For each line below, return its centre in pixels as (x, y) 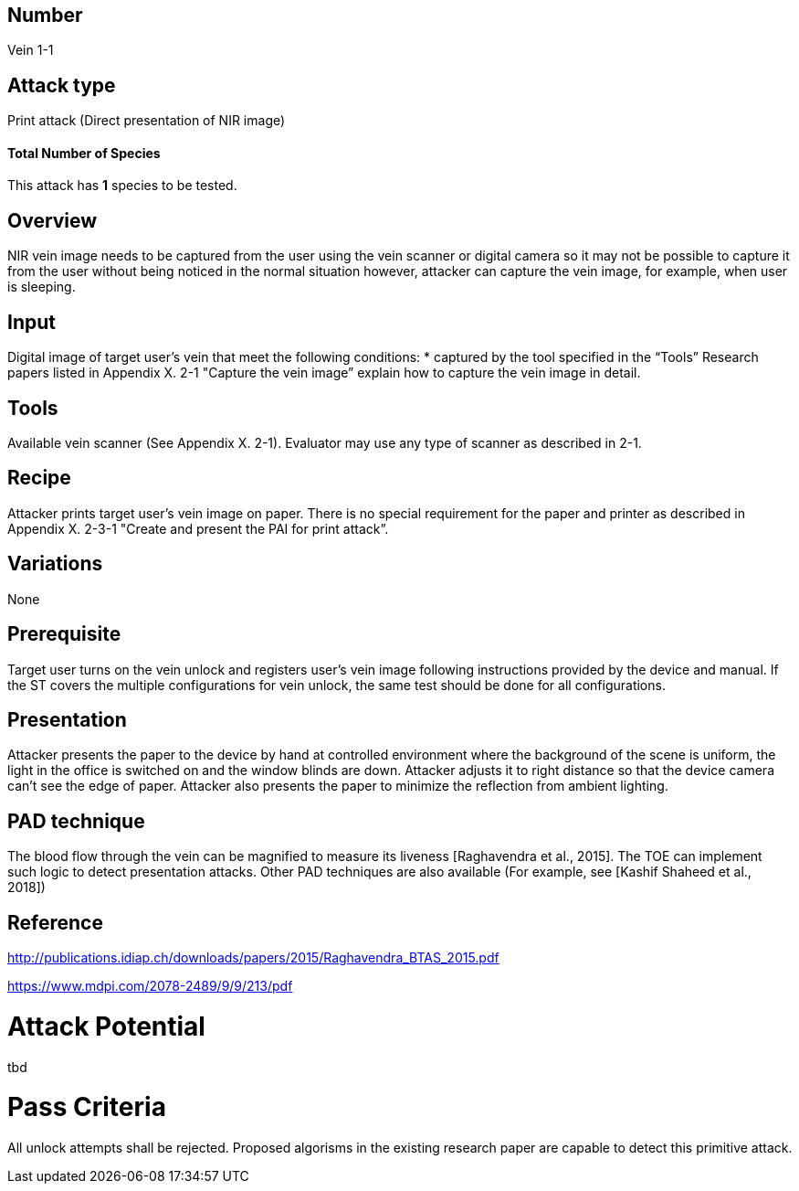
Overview (53, 220)
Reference (55, 922)
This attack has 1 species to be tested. (122, 186)
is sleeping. (42, 287)
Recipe (39, 478)
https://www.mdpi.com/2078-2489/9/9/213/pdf (150, 986)
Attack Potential (106, 1026)
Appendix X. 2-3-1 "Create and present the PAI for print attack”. (198, 528)
